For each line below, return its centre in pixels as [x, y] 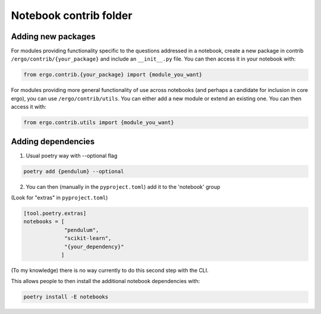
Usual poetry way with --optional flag [72, 156]
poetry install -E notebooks [66, 297]
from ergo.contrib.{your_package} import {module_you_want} [113, 75]
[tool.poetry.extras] [55, 213]
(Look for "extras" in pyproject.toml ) [59, 198]
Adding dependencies [53, 142]
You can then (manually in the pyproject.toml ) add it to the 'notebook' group [123, 186]
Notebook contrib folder [72, 15]
